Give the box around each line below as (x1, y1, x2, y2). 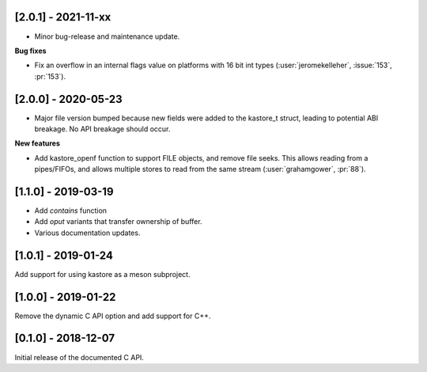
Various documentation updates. (34, 228, 141, 237)
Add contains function (34, 206, 107, 215)
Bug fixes (14, 46, 47, 55)
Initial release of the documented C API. (14, 352, 144, 362)
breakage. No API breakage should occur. (34, 123, 171, 134)
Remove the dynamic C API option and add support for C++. (14, 311, 211, 321)
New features (14, 139, 61, 148)
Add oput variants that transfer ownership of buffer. (34, 217, 202, 226)
